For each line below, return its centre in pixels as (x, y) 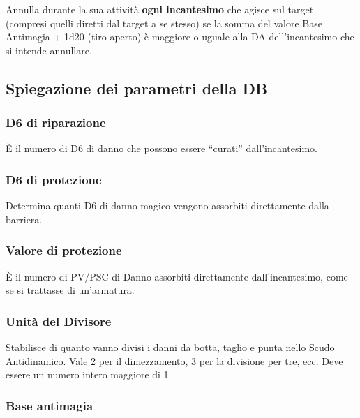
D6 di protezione (54, 179)
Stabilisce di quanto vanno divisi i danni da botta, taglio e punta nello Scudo (170, 347)
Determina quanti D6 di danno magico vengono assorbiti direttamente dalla (167, 206)
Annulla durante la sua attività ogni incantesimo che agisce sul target (160, 9)
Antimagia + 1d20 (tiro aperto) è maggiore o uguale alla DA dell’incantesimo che (180, 37)
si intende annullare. (49, 50)
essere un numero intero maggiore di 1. (89, 374)
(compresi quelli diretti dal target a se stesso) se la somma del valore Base (164, 23)
